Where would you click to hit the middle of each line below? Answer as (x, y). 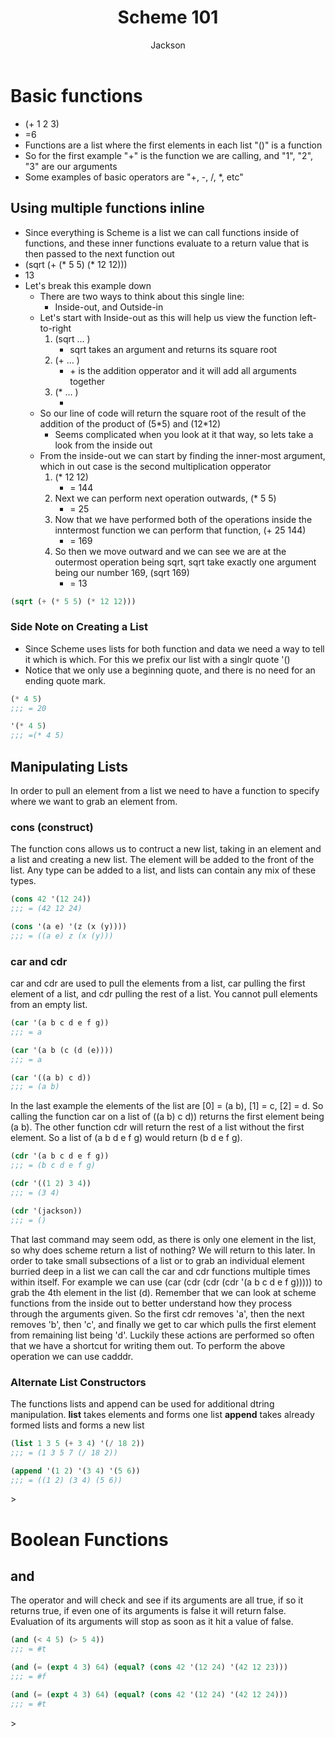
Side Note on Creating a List (79, 627)
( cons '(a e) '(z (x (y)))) (69, 927)
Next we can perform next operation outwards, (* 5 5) (165, 498)
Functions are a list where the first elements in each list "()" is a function (173, 145)
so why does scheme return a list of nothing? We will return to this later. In (163, 1250)
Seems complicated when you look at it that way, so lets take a (184, 434)
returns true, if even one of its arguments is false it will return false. (148, 1611)
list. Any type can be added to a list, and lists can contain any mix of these (163, 870)
